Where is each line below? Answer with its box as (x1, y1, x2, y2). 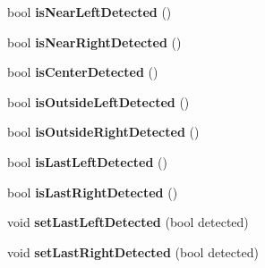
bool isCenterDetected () (7, 63, 158, 81)
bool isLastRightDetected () (7, 182, 178, 201)
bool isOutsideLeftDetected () (7, 92, 190, 111)
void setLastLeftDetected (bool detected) (7, 213, 249, 231)
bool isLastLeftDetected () (7, 152, 167, 171)
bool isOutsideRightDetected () (7, 122, 200, 141)
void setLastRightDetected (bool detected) (7, 242, 259, 261)
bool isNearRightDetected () (7, 32, 182, 51)
